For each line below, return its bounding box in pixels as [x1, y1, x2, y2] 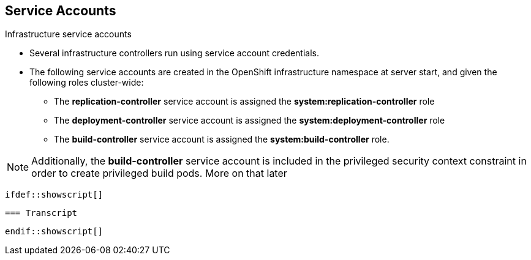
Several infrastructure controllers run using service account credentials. [29, 48, 319, 59]
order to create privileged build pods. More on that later [31, 167, 287, 180]
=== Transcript [5, 208, 78, 218]
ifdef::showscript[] [5, 190, 104, 200]
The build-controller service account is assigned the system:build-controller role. [54, 134, 390, 145]
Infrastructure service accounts [5, 29, 132, 40]
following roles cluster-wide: [29, 77, 144, 88]
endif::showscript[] [5, 226, 104, 237]
